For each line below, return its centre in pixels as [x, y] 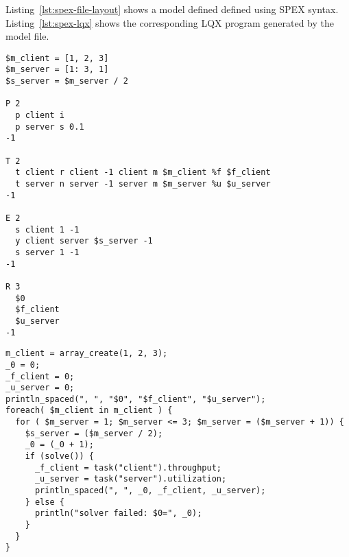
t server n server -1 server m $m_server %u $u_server [143, 184]
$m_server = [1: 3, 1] [57, 70]
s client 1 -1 [47, 229]
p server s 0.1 [50, 127]
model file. [27, 36]
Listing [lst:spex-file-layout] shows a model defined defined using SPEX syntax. [172, 9]
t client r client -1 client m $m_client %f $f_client [143, 173]
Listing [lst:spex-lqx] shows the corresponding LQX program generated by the [170, 22]
